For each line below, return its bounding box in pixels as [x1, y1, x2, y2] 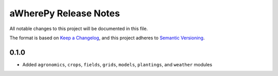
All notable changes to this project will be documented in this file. [9, 26, 148, 32]
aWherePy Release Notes [9, 8, 120, 19]
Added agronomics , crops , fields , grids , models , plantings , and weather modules [22, 61, 213, 67]
